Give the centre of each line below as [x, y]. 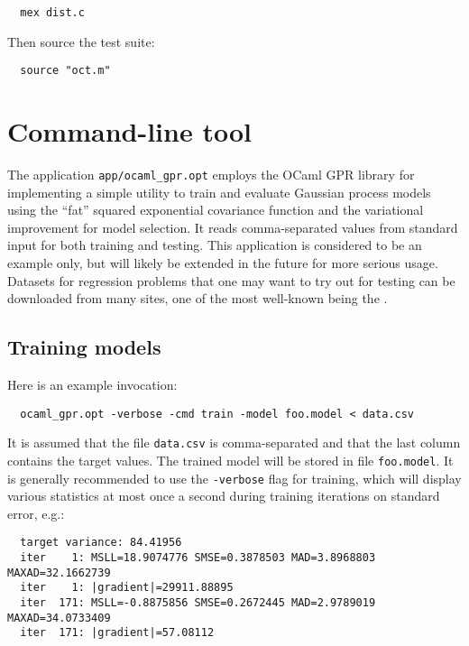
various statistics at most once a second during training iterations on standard [224, 496]
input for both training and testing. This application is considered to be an [215, 245]
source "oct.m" [65, 71]
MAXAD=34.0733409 [59, 618]
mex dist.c [52, 13]
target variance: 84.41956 [101, 543]
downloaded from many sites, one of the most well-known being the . [198, 298]
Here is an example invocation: [92, 385]
